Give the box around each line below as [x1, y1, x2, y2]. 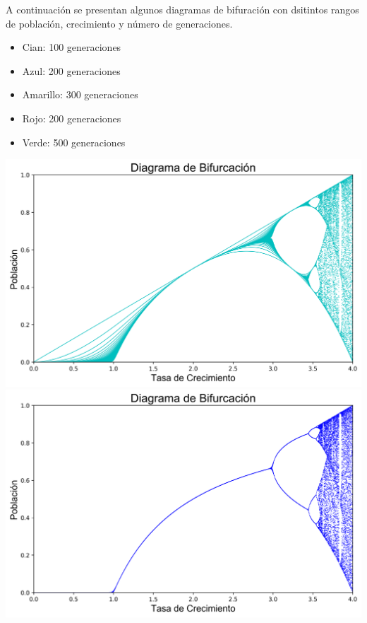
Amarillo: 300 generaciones [22, 87, 138, 102]
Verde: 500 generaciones [22, 134, 126, 149]
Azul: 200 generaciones [22, 63, 121, 78]
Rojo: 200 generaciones [22, 110, 121, 125]
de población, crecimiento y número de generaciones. [6, 16, 233, 30]
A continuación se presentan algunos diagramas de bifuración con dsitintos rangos [6, 2, 359, 16]
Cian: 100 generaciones [22, 40, 121, 54]
